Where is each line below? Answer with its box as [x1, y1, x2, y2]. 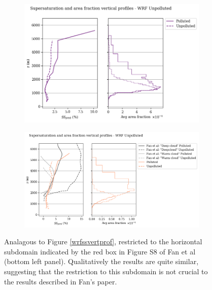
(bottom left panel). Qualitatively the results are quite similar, [4, 256, 199, 267]
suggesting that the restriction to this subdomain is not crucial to [4, 266, 208, 277]
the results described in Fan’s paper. [4, 276, 117, 286]
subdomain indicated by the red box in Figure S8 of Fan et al [4, 246, 196, 256]
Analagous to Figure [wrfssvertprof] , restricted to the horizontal [4, 236, 202, 247]
